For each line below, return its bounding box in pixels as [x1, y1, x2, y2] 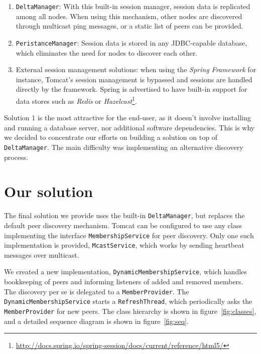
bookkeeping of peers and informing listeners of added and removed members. [4, 276, 243, 287]
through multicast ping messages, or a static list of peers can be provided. [16, 21, 243, 31]
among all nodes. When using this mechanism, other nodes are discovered [16, 11, 242, 21]
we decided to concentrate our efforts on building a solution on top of [4, 132, 217, 142]
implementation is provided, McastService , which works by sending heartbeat [4, 240, 244, 250]
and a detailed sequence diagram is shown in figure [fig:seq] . [4, 315, 189, 326]
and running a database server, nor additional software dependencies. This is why [4, 122, 255, 132]
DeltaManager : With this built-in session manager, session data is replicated [16, 1, 250, 11]
